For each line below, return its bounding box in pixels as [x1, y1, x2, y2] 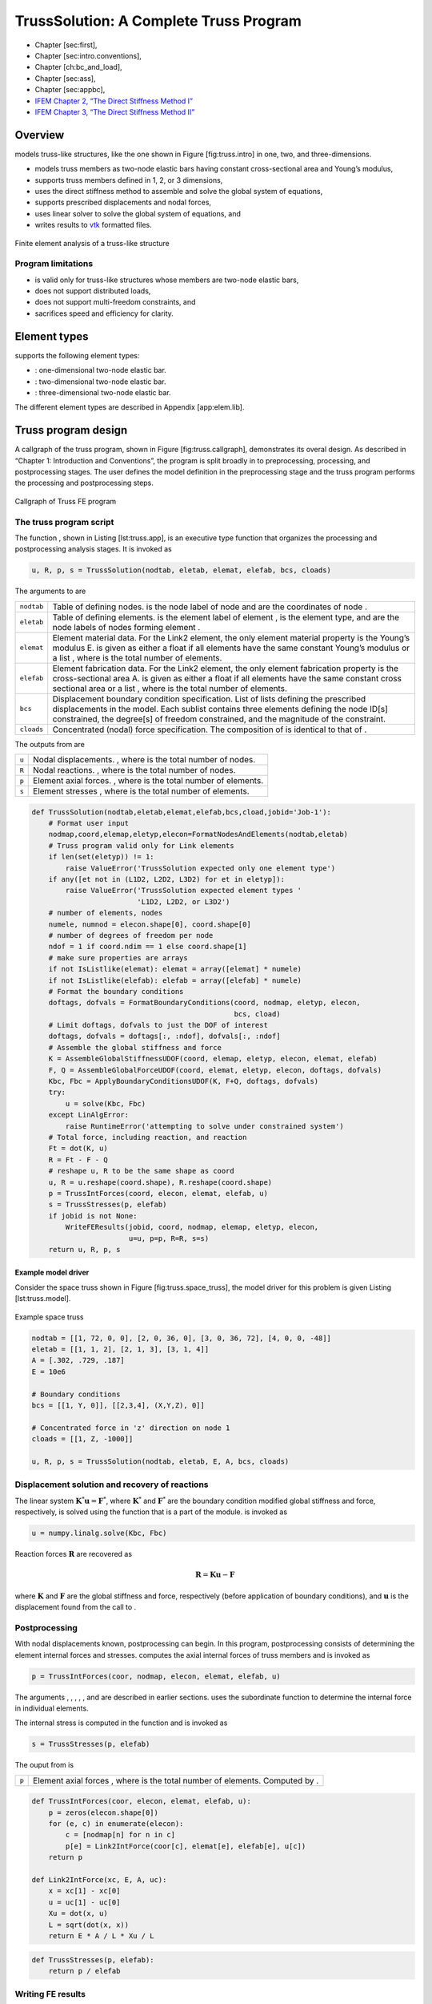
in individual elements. [14, 1703, 89, 1713]
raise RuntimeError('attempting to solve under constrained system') [65, 1121, 344, 1130]
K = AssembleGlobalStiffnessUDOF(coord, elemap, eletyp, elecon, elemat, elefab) [48, 1054, 378, 1064]
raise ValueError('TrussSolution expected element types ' [65, 886, 302, 895]
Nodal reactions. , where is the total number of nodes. [33, 765, 236, 776]
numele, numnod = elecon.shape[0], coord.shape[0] [48, 919, 251, 929]
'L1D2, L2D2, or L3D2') [137, 897, 230, 906]
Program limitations [14, 258, 94, 269]
